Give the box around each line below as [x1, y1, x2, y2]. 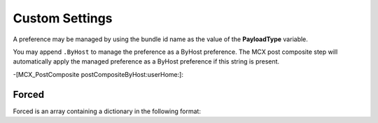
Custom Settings [13, 10, 113, 26]
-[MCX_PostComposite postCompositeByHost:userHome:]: [13, 70, 183, 78]
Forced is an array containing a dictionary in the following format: [13, 107, 201, 115]
